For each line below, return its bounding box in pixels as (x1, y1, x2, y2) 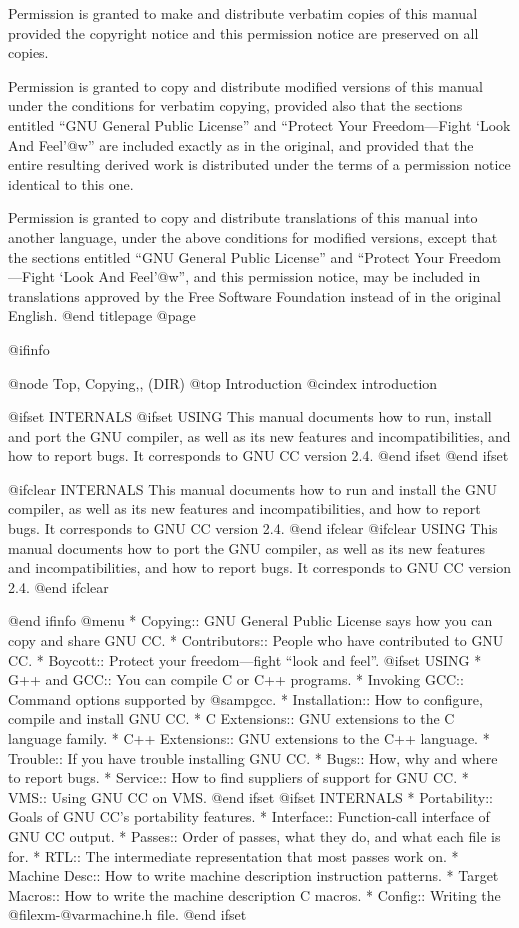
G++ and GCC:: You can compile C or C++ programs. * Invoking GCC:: (8, 669, 464, 690)
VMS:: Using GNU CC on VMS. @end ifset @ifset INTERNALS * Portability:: (8, 786, 493, 807)
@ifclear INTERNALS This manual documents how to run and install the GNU (8, 478, 498, 499)
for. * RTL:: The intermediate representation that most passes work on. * (8, 845, 459, 866)
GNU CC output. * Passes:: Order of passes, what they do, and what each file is (8, 825, 501, 846)
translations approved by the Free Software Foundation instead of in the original (8, 285, 501, 306)
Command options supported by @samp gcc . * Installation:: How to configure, (8, 688, 483, 709)
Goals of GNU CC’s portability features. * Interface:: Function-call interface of (8, 806, 490, 827)
